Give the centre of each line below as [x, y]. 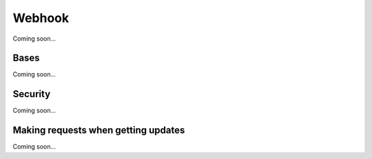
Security [32, 94]
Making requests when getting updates [99, 130]
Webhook [41, 18]
